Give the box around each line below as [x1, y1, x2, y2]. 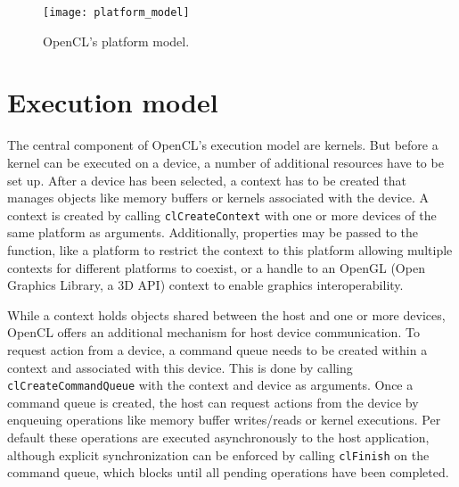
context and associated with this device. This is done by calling [7, 358, 353, 376]
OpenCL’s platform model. [43, 31, 190, 50]
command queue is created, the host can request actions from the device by [7, 392, 419, 411]
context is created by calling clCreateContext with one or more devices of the [7, 205, 437, 224]
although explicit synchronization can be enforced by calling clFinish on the [7, 445, 430, 464]
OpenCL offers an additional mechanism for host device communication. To [7, 323, 420, 342]
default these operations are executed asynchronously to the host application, [7, 428, 430, 446]
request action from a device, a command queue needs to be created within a [7, 340, 428, 359]
